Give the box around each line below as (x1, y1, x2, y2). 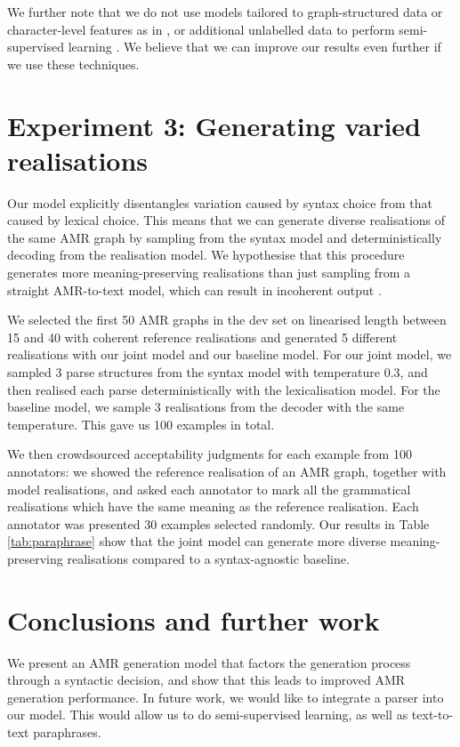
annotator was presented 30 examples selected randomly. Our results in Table (7, 514, 430, 533)
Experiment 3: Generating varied (7, 107, 421, 143)
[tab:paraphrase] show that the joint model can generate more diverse (7, 532, 386, 550)
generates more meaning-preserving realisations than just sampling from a (7, 263, 410, 282)
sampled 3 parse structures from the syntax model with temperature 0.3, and (7, 363, 428, 382)
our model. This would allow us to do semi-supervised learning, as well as (7, 705, 408, 724)
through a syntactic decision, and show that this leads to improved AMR (7, 671, 406, 689)
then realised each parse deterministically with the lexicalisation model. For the (7, 380, 440, 398)
